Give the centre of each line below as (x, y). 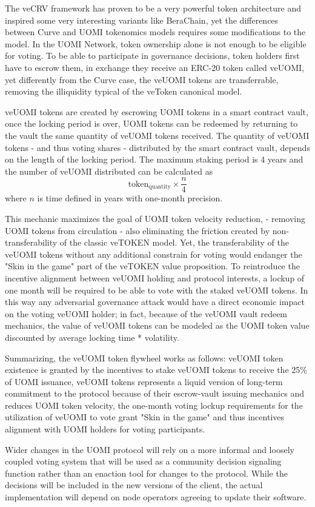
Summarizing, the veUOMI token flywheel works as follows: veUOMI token (144, 358)
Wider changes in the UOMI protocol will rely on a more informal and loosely (150, 449)
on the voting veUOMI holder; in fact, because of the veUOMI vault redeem (146, 313)
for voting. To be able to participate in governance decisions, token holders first (152, 55)
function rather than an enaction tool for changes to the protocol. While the (146, 473)
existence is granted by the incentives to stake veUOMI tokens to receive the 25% (156, 370)
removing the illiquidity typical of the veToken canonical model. (124, 91)
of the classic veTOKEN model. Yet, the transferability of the (174, 242)
